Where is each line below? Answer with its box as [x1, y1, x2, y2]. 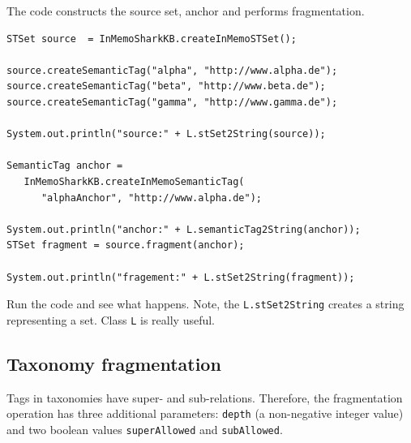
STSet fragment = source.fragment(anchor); [6, 239, 245, 252]
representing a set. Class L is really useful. [6, 311, 216, 328]
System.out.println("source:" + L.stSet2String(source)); [6, 128, 326, 140]
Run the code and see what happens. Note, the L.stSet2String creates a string [6, 295, 405, 312]
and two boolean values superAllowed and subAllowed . [6, 420, 283, 437]
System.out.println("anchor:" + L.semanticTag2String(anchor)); [6, 223, 361, 235]
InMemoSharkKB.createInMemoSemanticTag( [24, 175, 245, 187]
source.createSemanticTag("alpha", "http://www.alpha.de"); [6, 64, 338, 76]
